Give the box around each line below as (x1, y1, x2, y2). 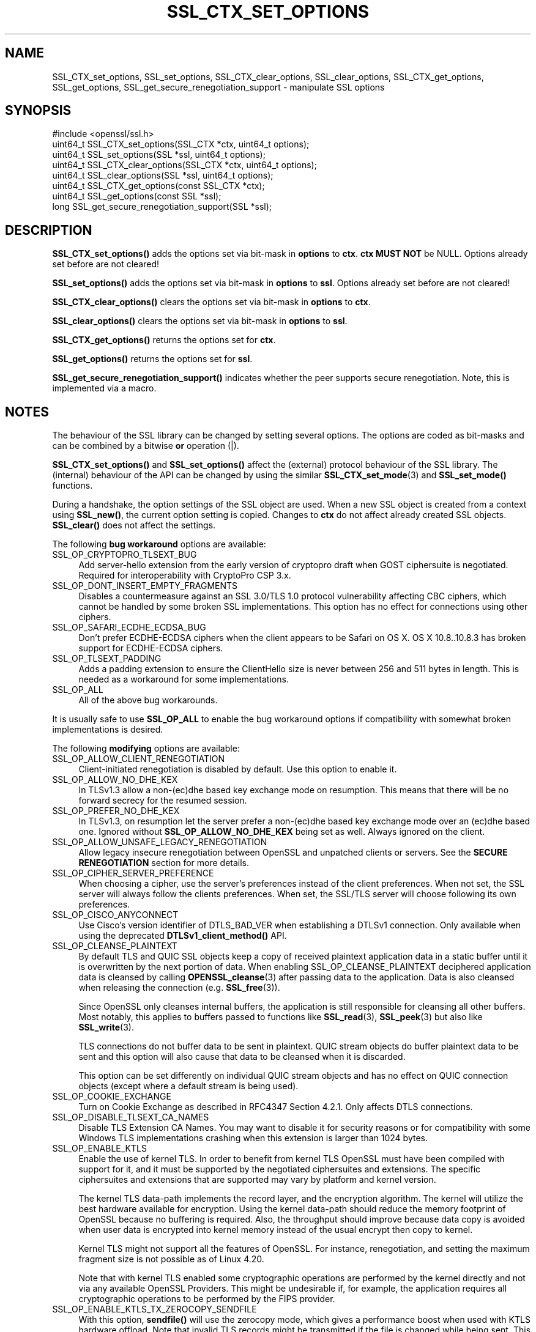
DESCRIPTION (5, 222, 92, 238)
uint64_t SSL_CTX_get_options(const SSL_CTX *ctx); (52, 180, 265, 191)
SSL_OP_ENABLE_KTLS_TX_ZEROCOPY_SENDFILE (52, 1304, 257, 1315)
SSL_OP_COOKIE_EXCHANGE (52, 1091, 171, 1102)
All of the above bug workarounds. (78, 695, 218, 706)
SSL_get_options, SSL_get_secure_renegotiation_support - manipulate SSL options (52, 81, 385, 92)
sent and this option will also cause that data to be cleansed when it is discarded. (78, 1051, 406, 1062)
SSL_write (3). (78, 1022, 134, 1033)
